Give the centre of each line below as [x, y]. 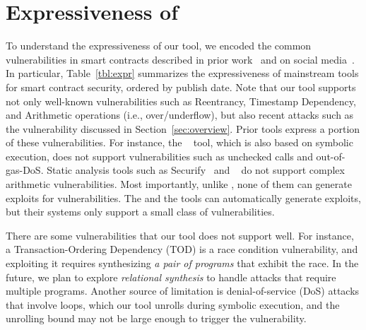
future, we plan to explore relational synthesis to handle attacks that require [171, 277]
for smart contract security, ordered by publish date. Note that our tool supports [181, 87]
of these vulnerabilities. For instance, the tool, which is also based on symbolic [179, 142]
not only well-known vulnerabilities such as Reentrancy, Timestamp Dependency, [181, 101]
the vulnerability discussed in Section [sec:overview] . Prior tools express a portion [183, 128]
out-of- [331, 156]
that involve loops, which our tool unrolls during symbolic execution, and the [173, 304]
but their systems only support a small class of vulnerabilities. [140, 212]
